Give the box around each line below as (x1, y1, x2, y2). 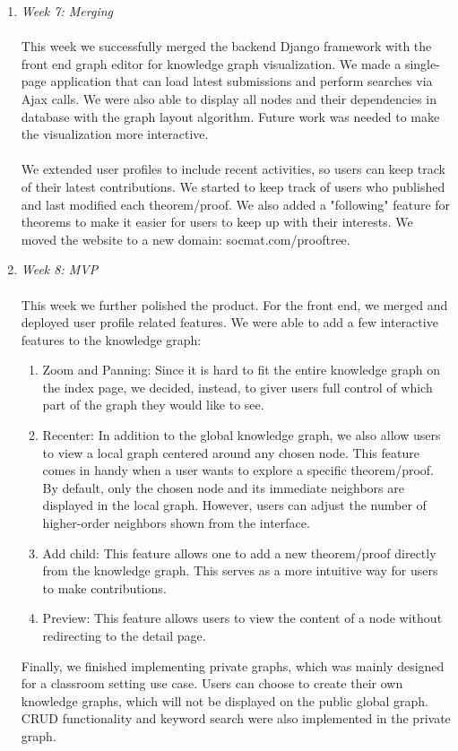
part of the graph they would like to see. (42, 395, 264, 414)
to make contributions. (42, 578, 167, 597)
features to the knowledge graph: (21, 330, 202, 349)
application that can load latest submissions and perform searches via (50, 72, 433, 91)
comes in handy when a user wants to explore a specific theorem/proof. (42, 461, 434, 479)
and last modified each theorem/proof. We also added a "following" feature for (21, 194, 451, 213)
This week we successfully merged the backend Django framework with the (21, 37, 432, 56)
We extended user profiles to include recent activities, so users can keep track (21, 160, 445, 178)
